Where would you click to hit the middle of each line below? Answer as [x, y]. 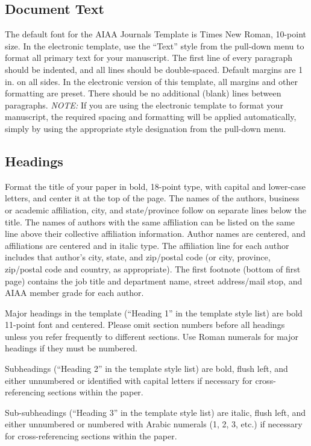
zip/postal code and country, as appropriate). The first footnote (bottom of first [153, 269]
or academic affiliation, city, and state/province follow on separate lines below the [156, 209]
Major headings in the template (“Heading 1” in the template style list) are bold [154, 313]
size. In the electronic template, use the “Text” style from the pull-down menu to [155, 46]
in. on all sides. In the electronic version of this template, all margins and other [151, 81]
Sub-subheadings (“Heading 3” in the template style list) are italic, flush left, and [155, 412]
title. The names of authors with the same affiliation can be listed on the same [150, 221]
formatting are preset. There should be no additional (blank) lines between [143, 93]
